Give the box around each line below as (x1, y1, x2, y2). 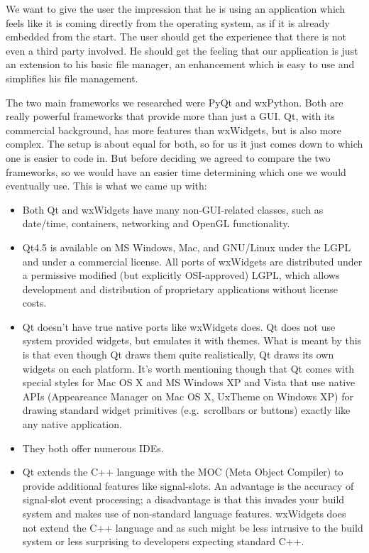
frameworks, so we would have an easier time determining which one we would (6, 164, 346, 179)
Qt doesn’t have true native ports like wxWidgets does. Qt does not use (22, 319, 336, 334)
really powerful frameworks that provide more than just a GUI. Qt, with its (6, 109, 335, 124)
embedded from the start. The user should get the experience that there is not (6, 29, 346, 44)
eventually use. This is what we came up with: (6, 178, 207, 193)
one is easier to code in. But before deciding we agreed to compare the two (6, 150, 331, 165)
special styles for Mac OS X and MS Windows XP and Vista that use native (22, 375, 356, 390)
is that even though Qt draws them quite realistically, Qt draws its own (22, 347, 334, 362)
